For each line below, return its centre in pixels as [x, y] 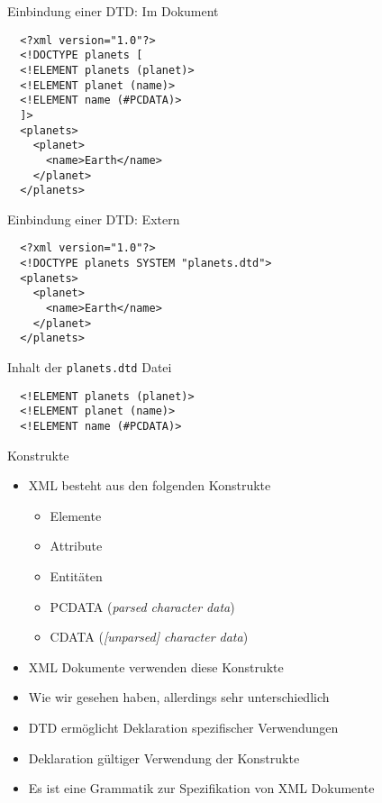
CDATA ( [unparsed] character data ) [149, 637]
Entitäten [76, 576]
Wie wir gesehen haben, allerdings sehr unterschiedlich [179, 697]
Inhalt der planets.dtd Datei [90, 367]
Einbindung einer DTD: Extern [94, 219]
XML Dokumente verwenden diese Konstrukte [156, 666]
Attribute [76, 546]
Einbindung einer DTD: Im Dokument [113, 11]
